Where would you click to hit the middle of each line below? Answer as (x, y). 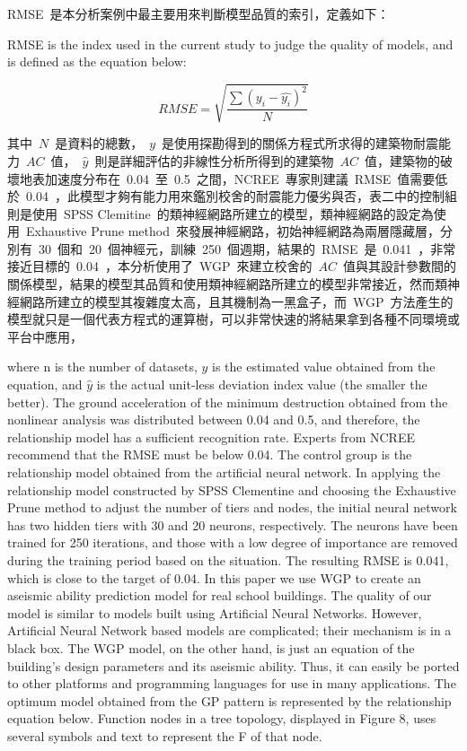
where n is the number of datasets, (102, 367)
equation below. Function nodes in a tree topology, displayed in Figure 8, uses (222, 718)
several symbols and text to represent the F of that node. (165, 735)
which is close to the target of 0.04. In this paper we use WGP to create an (214, 577)
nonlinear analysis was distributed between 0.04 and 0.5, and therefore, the (214, 419)
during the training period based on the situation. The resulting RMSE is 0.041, (228, 559)
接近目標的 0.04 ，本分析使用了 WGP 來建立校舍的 (160, 266)
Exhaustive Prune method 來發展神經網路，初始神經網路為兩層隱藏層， (233, 231)
